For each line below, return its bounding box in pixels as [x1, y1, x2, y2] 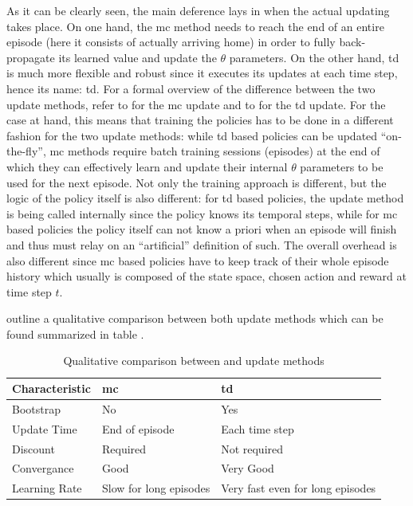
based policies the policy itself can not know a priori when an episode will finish [6, 221, 397, 237]
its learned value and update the [58, 49, 217, 65]
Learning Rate [12, 480, 82, 496]
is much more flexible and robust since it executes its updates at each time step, [6, 65, 398, 81]
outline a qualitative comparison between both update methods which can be [6, 310, 383, 327]
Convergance [12, 460, 74, 477]
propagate [6, 49, 55, 65]
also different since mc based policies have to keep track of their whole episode [6, 252, 389, 269]
